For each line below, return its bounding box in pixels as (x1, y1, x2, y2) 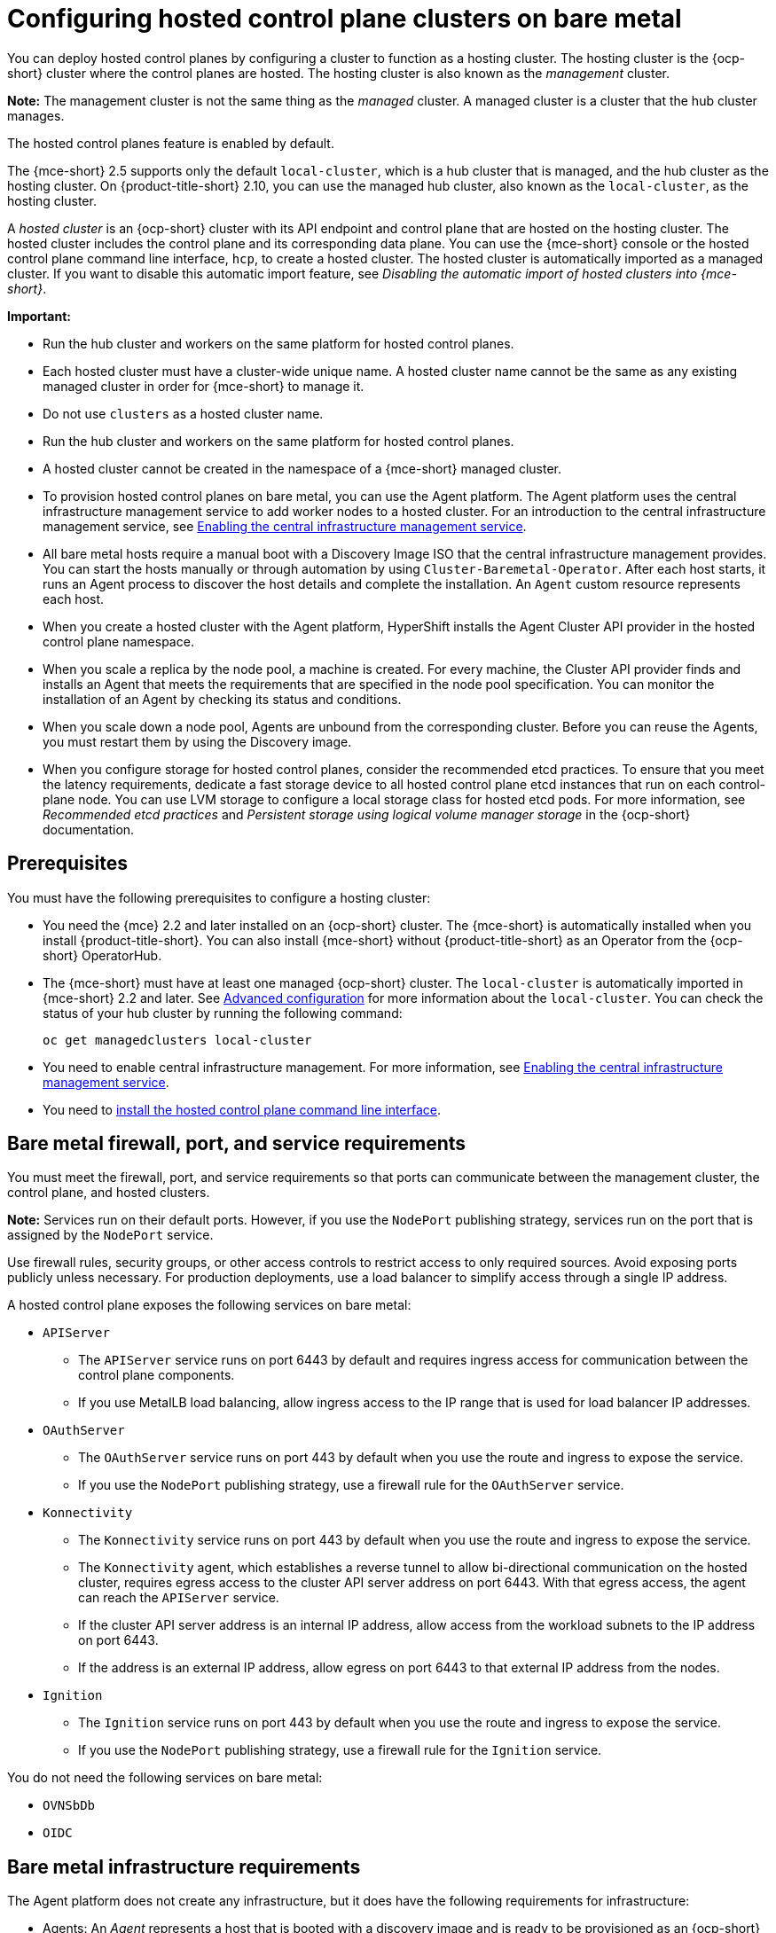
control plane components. (78, 1367, 235, 1383)
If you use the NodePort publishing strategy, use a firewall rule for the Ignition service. (78, 1742, 602, 1758)
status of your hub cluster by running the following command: (43, 1005, 403, 1021)
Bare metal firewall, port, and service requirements (7, 1132, 466, 1155)
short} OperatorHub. (43, 947, 162, 963)
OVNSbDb (43, 1798, 96, 1813)
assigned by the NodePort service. (7, 1227, 214, 1243)
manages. (7, 107, 65, 123)
